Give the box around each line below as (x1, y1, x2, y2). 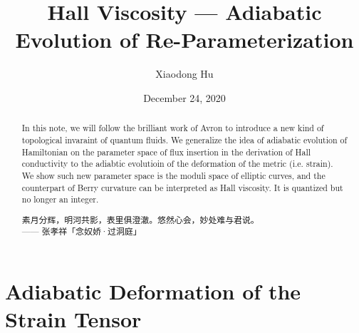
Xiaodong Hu (155, 66, 214, 81)
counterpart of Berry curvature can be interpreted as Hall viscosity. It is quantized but (21, 181, 343, 193)
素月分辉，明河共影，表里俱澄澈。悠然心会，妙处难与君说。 (21, 213, 259, 225)
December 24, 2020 (143, 90, 226, 105)
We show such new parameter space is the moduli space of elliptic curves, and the (21, 169, 326, 181)
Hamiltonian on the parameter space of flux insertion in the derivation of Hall (21, 145, 311, 158)
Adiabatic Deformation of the (5, 277, 301, 306)
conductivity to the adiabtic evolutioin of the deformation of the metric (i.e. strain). (21, 158, 333, 170)
